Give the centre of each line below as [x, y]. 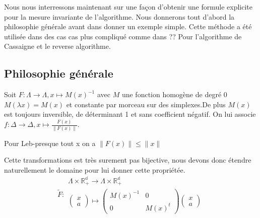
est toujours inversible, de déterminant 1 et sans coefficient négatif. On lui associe [130, 114]
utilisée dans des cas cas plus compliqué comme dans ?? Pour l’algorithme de [123, 36]
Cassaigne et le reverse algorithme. [57, 46]
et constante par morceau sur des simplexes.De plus [146, 104]
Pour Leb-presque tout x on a [50, 143]
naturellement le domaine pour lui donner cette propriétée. [95, 169]
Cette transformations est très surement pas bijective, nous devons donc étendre [128, 160]
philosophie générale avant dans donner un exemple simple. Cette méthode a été [128, 26]
